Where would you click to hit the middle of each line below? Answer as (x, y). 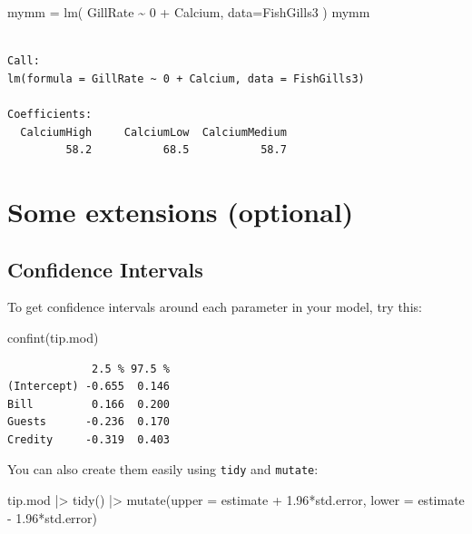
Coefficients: (50, 114)
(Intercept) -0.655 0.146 (88, 387)
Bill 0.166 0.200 (88, 404)
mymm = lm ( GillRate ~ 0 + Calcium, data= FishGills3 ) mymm (189, 12)
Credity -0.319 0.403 (88, 439)
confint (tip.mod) (53, 337)
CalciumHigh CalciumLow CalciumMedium (153, 132)
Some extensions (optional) (181, 211)
